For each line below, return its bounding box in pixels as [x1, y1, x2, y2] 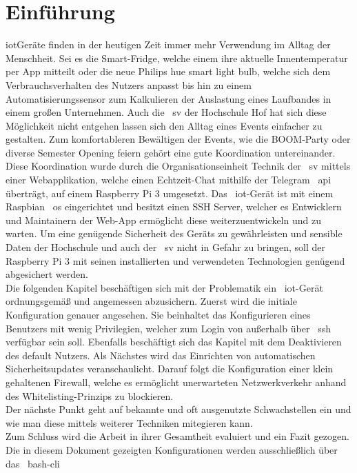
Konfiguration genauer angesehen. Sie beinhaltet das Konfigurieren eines [6, 308, 311, 321]
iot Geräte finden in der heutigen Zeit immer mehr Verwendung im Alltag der [6, 37, 331, 52]
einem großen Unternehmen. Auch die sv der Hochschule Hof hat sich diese [6, 105, 327, 119]
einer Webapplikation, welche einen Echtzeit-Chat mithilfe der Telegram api [6, 172, 331, 187]
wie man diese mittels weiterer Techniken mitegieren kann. [6, 415, 253, 430]
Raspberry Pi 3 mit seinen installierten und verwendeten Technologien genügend [6, 253, 345, 268]
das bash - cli [6, 456, 60, 470]
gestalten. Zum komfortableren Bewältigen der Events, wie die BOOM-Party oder [6, 132, 351, 146]
